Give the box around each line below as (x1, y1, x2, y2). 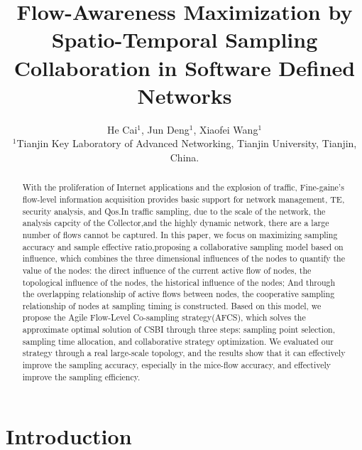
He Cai (106, 122, 138, 136)
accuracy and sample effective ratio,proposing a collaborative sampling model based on (22, 240, 344, 252)
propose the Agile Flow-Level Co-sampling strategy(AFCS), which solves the (22, 311, 306, 323)
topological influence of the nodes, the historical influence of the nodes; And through (22, 276, 336, 288)
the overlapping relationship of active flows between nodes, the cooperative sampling (22, 288, 335, 300)
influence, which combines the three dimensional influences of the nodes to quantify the (22, 252, 345, 264)
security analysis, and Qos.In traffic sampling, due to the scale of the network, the (22, 205, 326, 217)
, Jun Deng (141, 122, 190, 136)
